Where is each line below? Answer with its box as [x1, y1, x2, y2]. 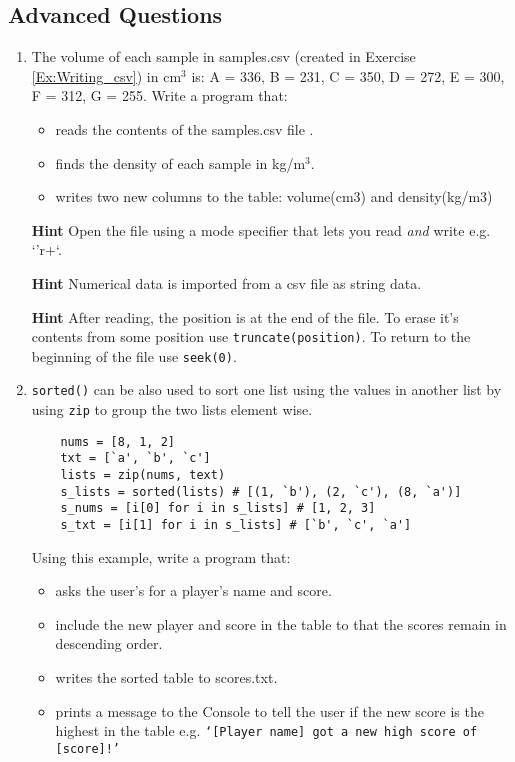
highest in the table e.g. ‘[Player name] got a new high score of [55, 720, 478, 741]
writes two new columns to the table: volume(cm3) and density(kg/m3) [55, 186, 493, 207]
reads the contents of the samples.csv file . [55, 118, 314, 139]
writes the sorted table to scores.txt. [55, 667, 278, 688]
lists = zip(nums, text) [60, 468, 226, 483]
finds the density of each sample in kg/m [55, 152, 306, 173]
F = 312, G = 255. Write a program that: [31, 85, 288, 106]
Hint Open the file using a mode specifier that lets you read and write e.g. [31, 219, 491, 240]
